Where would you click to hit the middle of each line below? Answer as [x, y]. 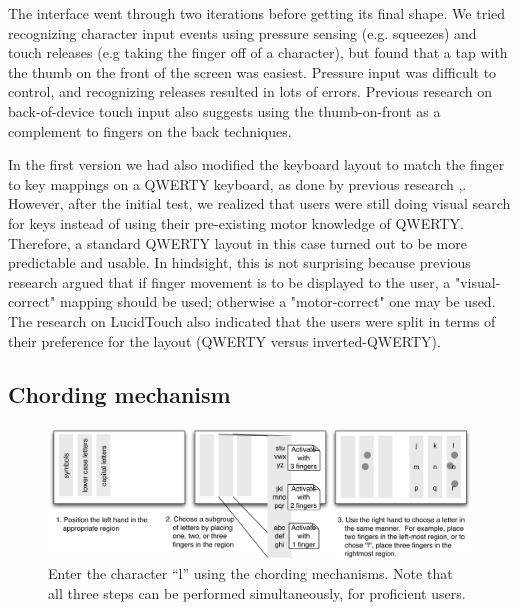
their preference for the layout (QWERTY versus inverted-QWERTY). [224, 340]
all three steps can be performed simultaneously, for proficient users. [257, 592]
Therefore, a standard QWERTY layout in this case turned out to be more [237, 242]
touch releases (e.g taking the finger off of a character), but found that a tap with [258, 52]
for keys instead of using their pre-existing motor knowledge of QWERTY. [236, 222]
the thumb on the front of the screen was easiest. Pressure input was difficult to [252, 71]
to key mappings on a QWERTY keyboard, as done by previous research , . [237, 183]
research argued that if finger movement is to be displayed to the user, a [229, 281]
